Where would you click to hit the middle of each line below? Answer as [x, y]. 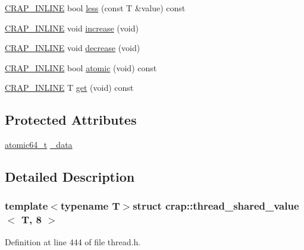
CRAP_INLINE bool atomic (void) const [81, 67]
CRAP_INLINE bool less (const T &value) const [95, 8]
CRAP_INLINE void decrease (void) [73, 48]
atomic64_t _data [39, 145]
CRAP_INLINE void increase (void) [72, 28]
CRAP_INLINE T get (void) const [69, 88]
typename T [90, 206]
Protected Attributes [71, 120]
